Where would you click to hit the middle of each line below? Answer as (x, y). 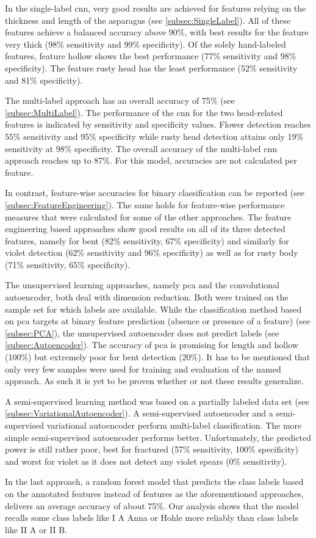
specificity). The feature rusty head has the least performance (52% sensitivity (151, 67)
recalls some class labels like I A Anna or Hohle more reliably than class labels (152, 518)
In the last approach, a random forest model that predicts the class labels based (154, 482)
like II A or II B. (36, 529)
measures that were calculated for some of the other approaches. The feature (148, 216)
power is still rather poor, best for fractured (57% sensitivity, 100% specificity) (152, 449)
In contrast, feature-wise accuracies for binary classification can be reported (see (155, 193)
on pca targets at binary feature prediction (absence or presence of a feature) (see (158, 321)
